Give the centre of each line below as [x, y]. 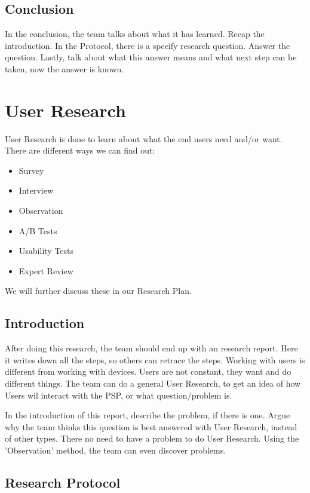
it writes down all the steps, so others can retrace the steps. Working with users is [155, 359]
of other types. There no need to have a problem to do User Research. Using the [152, 438]
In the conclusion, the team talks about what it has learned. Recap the [135, 34]
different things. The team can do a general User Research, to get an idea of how [153, 383]
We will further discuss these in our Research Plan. [98, 291]
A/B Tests [38, 230]
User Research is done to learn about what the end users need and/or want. [144, 138]
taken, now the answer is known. [65, 68]
